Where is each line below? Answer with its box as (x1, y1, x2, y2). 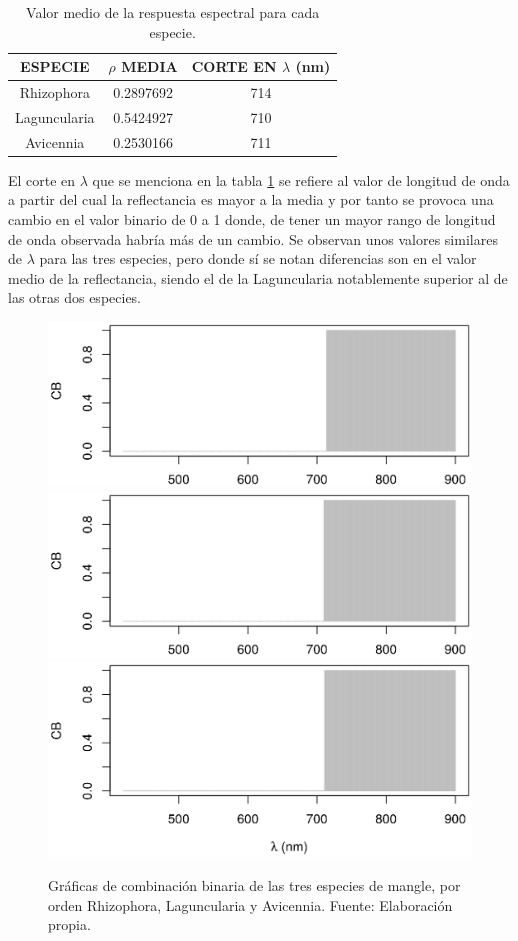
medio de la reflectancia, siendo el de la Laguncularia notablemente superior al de (8, 267, 508, 288)
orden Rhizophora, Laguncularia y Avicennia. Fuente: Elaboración (48, 894, 453, 915)
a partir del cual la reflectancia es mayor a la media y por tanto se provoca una (8, 189, 494, 210)
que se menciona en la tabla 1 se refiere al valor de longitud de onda (92, 169, 510, 190)
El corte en (8, 169, 76, 190)
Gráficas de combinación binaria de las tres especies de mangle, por (48, 875, 461, 895)
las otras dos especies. (8, 287, 141, 308)
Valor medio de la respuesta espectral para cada (26, 2, 320, 22)
